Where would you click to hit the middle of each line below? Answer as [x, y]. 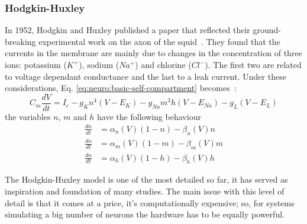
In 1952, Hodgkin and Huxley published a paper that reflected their [127, 30]
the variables [28, 116]
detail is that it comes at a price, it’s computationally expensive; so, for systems [150, 202]
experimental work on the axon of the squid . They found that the [159, 41]
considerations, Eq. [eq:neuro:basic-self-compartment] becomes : [121, 88]
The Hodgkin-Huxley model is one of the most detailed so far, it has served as [146, 179]
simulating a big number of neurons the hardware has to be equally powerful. [145, 214]
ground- [267, 30]
